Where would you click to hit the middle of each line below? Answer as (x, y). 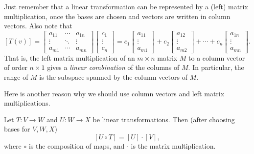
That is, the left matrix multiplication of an (69, 57)
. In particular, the (216, 67)
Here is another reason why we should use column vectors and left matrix (114, 93)
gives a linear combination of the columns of (113, 67)
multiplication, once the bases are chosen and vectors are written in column (117, 16)
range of (16, 77)
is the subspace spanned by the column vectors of (113, 77)
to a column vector (217, 57)
